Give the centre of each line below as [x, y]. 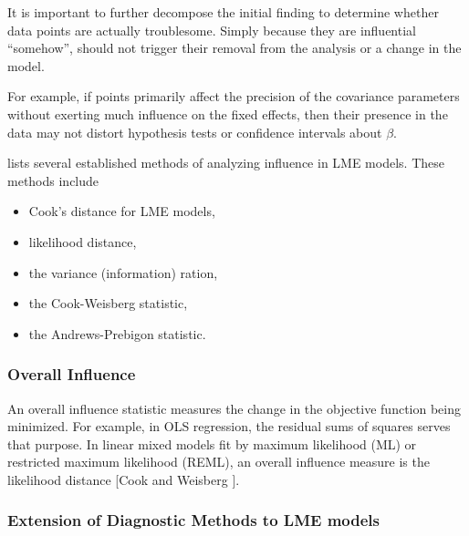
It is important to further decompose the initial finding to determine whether [223, 12]
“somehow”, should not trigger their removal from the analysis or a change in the [234, 48]
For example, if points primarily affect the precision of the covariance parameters [234, 96]
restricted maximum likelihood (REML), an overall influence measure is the [219, 462]
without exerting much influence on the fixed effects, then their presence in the [228, 113]
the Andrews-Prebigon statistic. [117, 333]
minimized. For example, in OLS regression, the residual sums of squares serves [229, 426]
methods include [53, 180]
